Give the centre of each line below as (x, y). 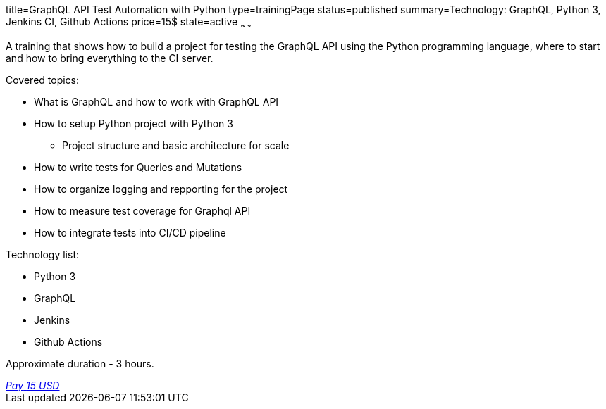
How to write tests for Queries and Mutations (138, 167)
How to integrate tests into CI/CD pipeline (130, 232)
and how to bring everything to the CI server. (110, 58)
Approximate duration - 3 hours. (80, 363)
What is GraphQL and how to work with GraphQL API (156, 101)
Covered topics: (43, 80)
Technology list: (43, 254)
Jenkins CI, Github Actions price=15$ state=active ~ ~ (129, 23)
